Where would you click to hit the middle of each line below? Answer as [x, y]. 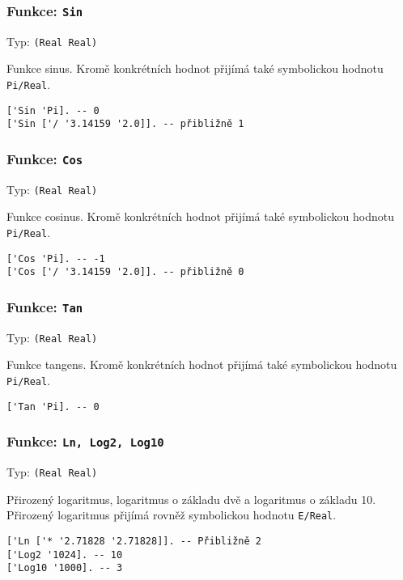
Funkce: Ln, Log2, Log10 [85, 441]
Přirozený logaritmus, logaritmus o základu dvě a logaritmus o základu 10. [191, 499]
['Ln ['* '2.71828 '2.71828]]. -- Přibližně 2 [134, 542]
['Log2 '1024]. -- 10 [65, 555]
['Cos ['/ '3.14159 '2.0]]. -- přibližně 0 [125, 272]
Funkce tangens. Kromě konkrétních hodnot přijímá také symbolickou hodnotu [202, 364]
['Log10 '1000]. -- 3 [65, 568]
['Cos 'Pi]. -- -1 [56, 258]
